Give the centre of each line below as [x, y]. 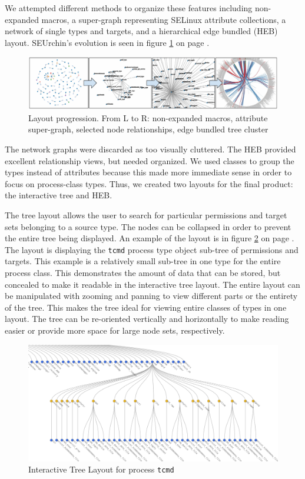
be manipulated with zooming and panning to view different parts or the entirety [151, 296]
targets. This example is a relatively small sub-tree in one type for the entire [143, 261]
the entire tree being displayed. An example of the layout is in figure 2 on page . [150, 238]
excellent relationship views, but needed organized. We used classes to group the [150, 160]
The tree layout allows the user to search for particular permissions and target [146, 214]
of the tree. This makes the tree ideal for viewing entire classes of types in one [146, 307]
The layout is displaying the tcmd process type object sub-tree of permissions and [152, 249]
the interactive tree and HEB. [59, 195]
